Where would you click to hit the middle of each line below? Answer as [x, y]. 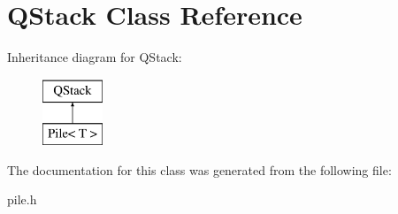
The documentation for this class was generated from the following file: [199, 169]
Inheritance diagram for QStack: [95, 57]
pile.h [22, 199]
